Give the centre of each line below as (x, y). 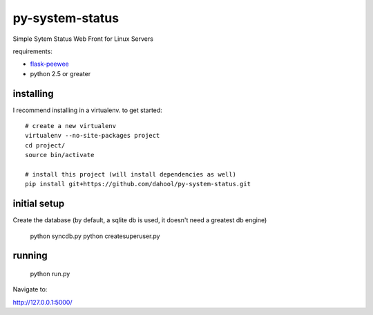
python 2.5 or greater (60, 73)
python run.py (50, 274)
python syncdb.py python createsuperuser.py (95, 236)
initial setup (39, 204)
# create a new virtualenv (71, 126)
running (30, 256)
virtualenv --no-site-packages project (93, 136)
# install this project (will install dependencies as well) (131, 174)
